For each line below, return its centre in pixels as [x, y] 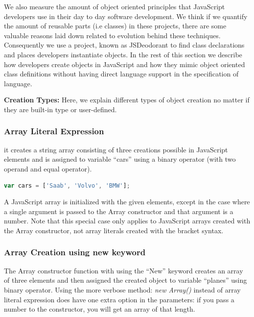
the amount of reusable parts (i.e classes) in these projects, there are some [115, 26]
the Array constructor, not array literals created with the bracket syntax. [114, 230]
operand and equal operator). [48, 168]
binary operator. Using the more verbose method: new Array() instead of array [122, 289]
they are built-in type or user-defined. [60, 109]
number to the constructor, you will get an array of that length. [100, 309]
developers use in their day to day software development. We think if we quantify [126, 16]
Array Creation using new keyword [75, 252]
